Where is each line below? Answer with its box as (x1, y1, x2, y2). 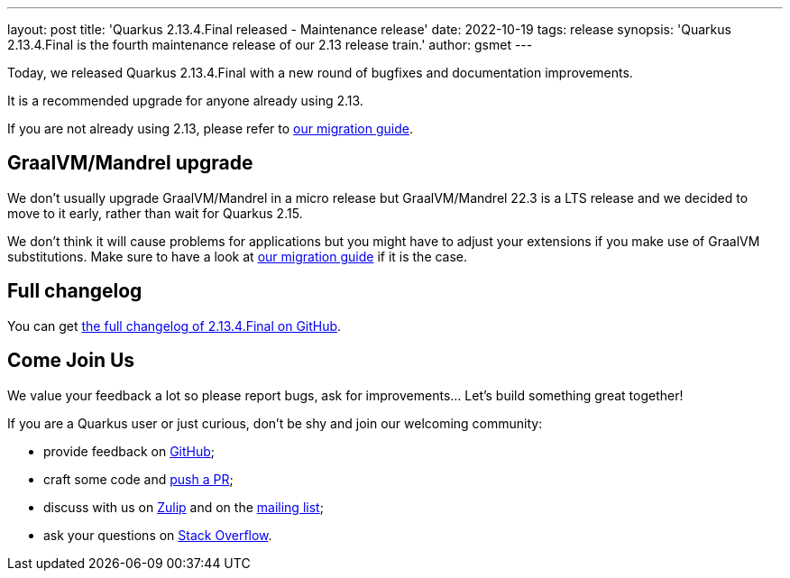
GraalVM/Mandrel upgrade (7, 151, 253, 175)
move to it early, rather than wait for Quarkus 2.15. (7, 205, 303, 221)
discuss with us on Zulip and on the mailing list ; (43, 499, 324, 515)
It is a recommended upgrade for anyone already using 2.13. (7, 93, 363, 108)
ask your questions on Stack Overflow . (43, 527, 272, 543)
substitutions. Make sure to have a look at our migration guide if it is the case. (7, 248, 468, 264)
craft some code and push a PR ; (43, 471, 234, 487)
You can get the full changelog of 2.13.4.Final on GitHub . (7, 317, 342, 334)
